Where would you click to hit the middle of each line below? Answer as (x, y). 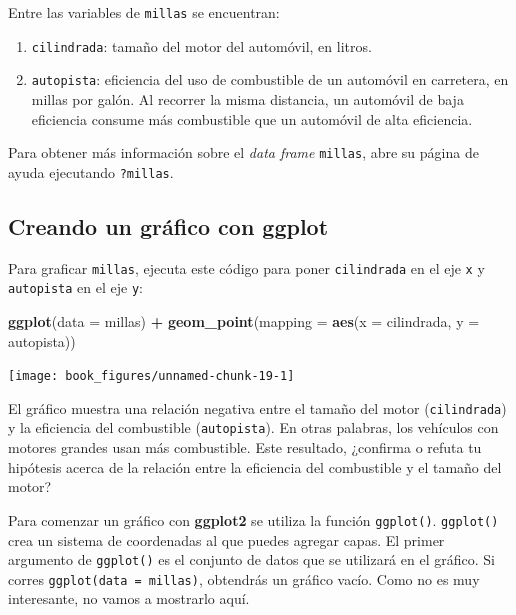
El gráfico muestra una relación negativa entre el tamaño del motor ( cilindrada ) (257, 407)
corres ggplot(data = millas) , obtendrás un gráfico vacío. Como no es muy (244, 578)
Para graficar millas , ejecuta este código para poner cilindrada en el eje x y (246, 267)
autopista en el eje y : (75, 287)
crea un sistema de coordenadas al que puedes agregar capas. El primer (226, 539)
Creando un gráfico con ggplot (168, 225)
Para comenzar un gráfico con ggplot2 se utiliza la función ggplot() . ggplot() (253, 519)
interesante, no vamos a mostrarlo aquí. (129, 598)
